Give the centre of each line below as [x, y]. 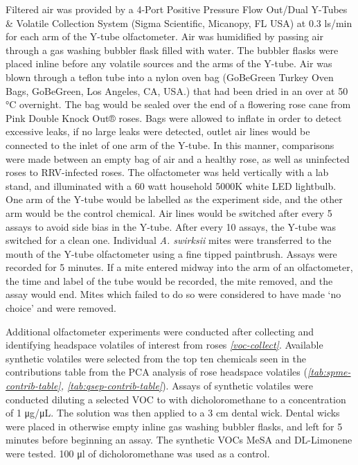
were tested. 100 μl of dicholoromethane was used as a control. [138, 453]
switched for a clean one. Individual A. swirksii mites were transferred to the [169, 240]
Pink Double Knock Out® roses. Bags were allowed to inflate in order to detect [174, 117]
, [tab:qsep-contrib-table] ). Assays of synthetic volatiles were [187, 386]
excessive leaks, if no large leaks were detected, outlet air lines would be [158, 131]
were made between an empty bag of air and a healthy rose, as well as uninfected [178, 158]
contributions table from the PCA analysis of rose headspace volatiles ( [156, 372]
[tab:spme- [329, 372]
